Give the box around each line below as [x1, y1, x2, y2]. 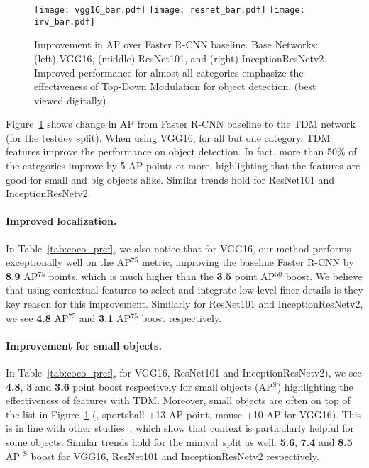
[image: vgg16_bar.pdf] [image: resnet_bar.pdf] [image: [34, 5, 305, 15]
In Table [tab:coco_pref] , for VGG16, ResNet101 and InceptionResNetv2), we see [6, 365, 362, 379]
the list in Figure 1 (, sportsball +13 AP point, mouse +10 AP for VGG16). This [6, 406, 362, 421]
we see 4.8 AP [6, 310, 69, 325]
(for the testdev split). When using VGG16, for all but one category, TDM [6, 130, 331, 145]
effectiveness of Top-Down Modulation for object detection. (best [34, 79, 316, 94]
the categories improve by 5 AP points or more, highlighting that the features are [6, 158, 360, 173]
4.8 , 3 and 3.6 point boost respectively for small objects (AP [6, 379, 273, 394]
